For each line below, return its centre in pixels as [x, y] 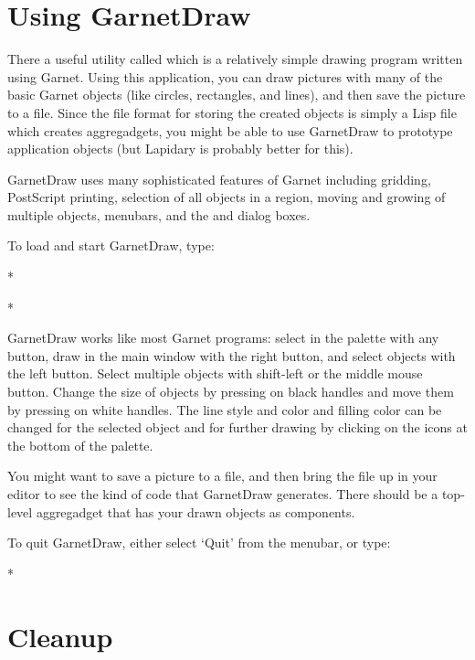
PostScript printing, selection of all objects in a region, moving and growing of [227, 197]
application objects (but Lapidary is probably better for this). [180, 149]
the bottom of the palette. [80, 445]
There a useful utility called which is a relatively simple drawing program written [235, 59]
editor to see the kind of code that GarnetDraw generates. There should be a [223, 494]
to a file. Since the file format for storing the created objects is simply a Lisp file [232, 112]
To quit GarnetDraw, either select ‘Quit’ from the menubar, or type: [199, 543]
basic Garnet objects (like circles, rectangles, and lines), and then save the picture [237, 95]
